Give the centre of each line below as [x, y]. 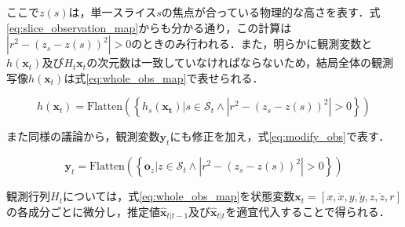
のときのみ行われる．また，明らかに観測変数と [252, 44]
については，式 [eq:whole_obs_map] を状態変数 [179, 196]
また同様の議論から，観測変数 [83, 136]
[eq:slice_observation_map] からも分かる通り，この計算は [149, 27]
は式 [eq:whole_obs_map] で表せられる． [164, 77]
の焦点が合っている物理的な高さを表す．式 [271, 12]
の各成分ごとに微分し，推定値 [83, 211]
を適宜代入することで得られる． [308, 211]
